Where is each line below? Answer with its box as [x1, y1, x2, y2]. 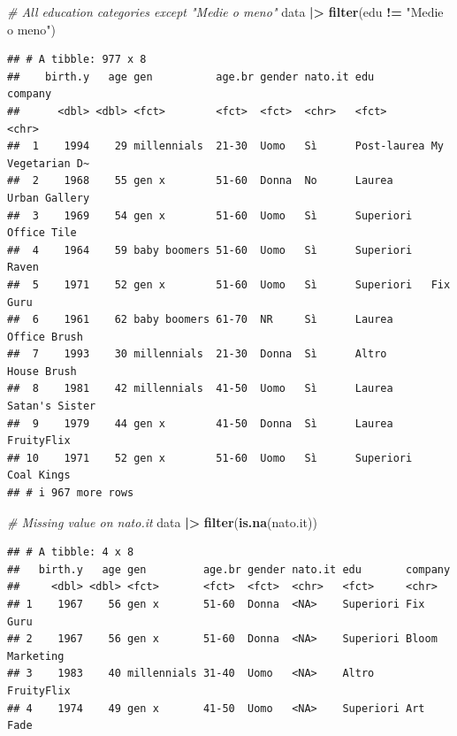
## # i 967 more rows [7, 487, 134, 500]
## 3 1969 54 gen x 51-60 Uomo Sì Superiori [7, 209, 413, 222]
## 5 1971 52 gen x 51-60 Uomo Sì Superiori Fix [7, 278, 451, 291]
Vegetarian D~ [7, 157, 90, 170]
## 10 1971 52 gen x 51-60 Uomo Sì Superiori [7, 451, 413, 464]
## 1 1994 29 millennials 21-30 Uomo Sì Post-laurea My [7, 140, 444, 153]
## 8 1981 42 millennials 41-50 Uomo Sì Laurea [7, 382, 393, 395]
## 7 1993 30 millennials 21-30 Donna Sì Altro [7, 348, 387, 361]
